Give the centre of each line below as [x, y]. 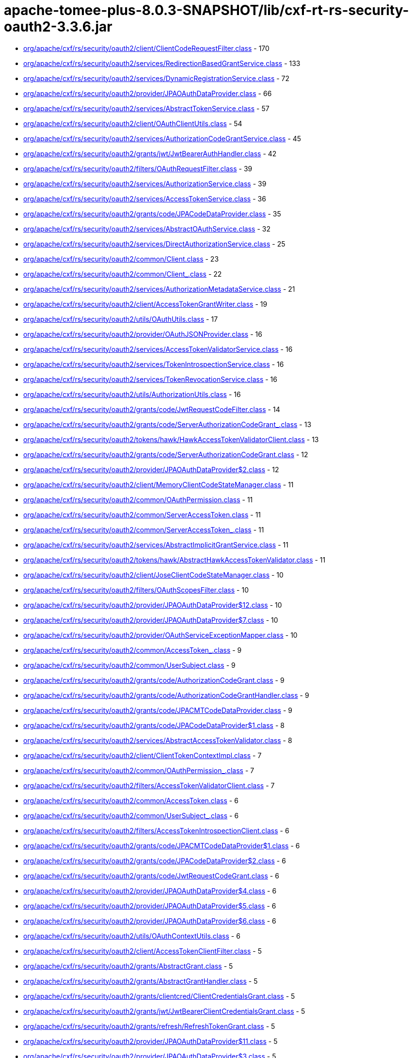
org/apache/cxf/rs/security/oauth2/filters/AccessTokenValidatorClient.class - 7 [149, 785]
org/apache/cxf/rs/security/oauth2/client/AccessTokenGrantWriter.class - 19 [145, 304]
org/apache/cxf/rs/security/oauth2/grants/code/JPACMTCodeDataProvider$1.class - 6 [162, 845]
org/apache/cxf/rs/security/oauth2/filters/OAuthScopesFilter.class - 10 [136, 590]
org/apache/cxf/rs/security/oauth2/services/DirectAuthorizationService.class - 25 [154, 244]
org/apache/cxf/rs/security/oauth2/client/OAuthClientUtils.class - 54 [133, 123]
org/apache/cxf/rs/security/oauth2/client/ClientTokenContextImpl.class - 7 [143, 755]
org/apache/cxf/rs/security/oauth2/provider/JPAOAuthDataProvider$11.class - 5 [151, 1041]
